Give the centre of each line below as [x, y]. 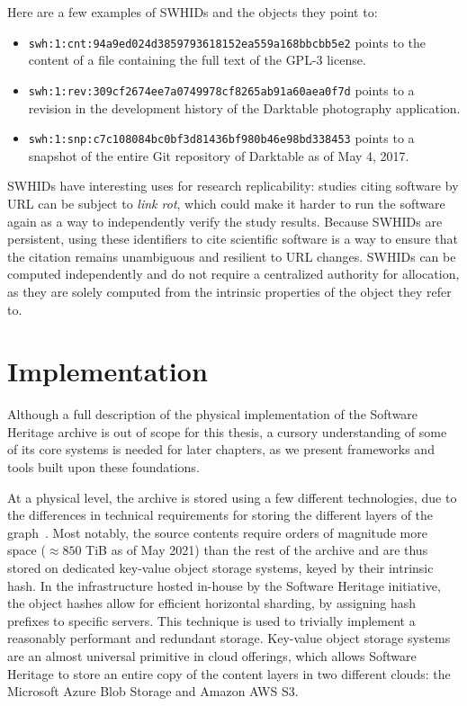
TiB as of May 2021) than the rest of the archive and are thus [257, 550]
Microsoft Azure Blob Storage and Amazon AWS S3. [153, 691]
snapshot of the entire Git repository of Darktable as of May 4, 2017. [219, 155]
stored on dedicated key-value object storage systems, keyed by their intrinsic [220, 567]
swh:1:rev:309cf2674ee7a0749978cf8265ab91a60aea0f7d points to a [221, 89]
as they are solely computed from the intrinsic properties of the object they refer [229, 291]
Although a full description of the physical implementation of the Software [213, 414]
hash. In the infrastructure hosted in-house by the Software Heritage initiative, [224, 585]
